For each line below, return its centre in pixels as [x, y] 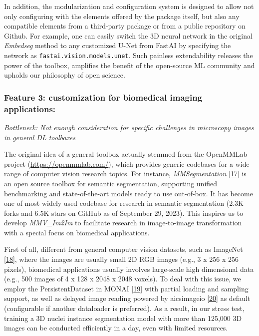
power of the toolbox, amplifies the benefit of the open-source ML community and [129, 65]
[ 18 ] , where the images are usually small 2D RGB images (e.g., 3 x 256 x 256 [122, 259]
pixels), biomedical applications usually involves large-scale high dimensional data [129, 269]
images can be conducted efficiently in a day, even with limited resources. [116, 328]
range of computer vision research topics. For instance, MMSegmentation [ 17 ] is [125, 174]
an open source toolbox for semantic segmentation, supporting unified [111, 183]
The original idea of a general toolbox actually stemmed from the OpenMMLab [126, 154]
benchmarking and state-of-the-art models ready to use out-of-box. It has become [129, 193]
